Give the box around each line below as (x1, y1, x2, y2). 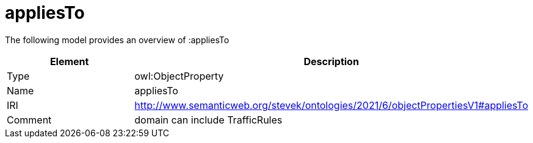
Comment (7, 113, 52, 126)
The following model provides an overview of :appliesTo (5, 34, 230, 45)
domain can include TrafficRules (134, 113, 283, 126)
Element (49, 55, 89, 68)
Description (303, 55, 359, 68)
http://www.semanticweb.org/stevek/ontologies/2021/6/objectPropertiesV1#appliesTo (134, 99, 528, 111)
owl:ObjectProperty (134, 69, 224, 82)
